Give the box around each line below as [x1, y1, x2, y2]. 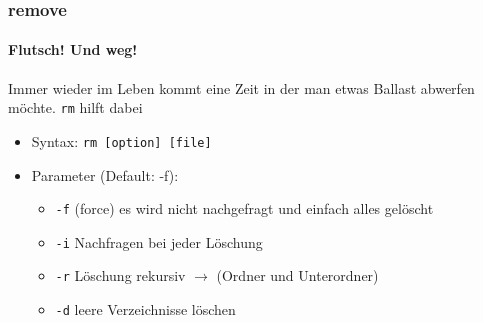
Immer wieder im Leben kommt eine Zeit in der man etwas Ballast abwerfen [8, 77, 475, 98]
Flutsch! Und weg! [8, 39, 138, 60]
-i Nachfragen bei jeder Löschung [55, 231, 263, 252]
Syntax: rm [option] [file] [31, 130, 212, 151]
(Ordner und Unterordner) [216, 265, 379, 286]
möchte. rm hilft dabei [8, 97, 143, 118]
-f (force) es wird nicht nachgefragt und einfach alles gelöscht [55, 198, 434, 219]
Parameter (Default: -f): [31, 164, 179, 185]
